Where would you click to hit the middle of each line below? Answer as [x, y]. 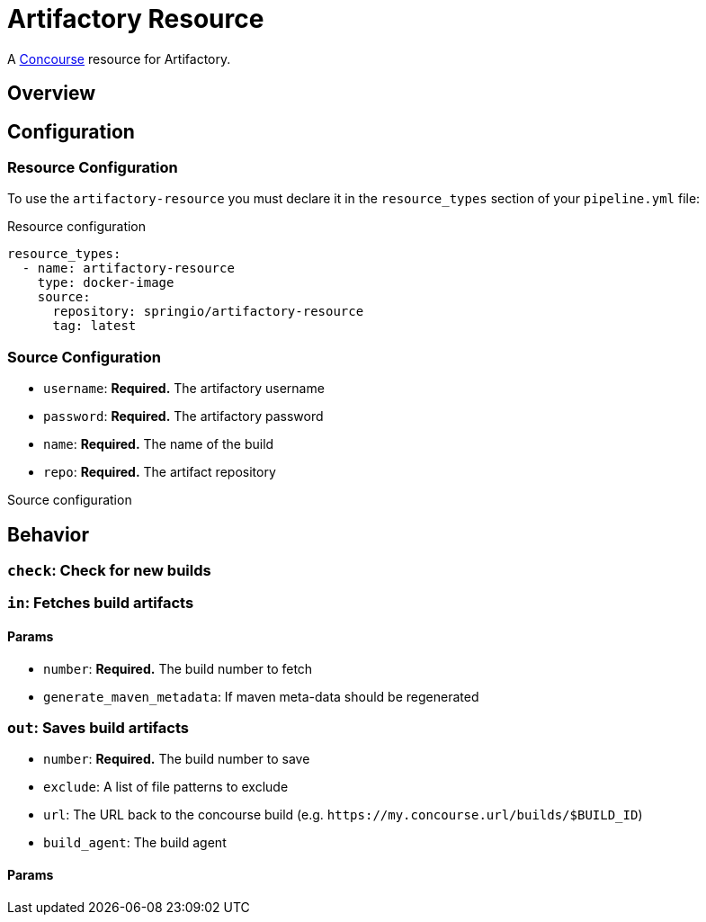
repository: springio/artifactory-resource [208, 312]
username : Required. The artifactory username [184, 389]
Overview [52, 94]
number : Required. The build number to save [177, 759]
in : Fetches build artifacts [101, 603]
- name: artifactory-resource [128, 269]
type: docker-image [106, 283]
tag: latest [94, 326]
